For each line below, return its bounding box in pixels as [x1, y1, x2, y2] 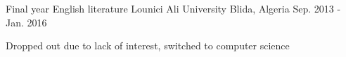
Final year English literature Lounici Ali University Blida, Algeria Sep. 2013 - [6, 1, 341, 15]
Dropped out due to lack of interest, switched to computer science [6, 38, 290, 53]
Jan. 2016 [6, 15, 47, 29]
